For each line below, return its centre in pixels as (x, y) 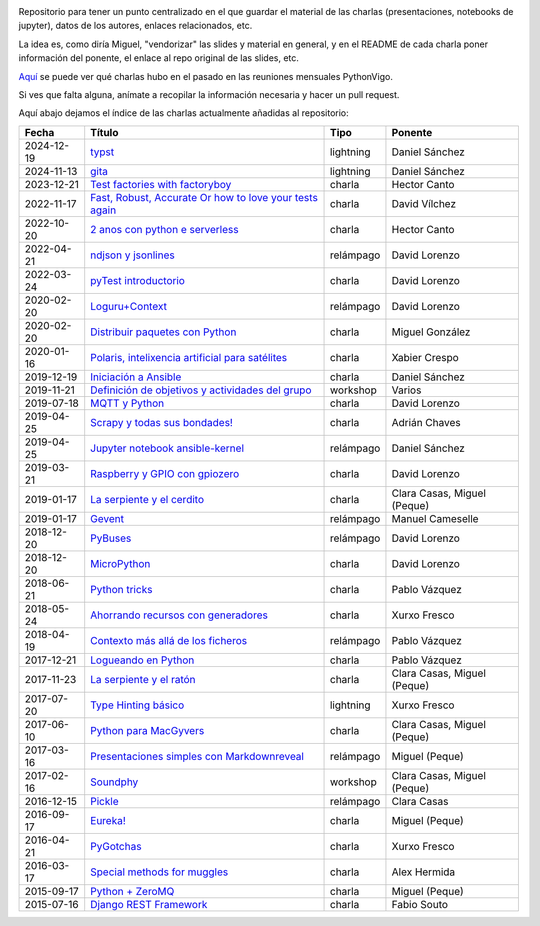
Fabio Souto (420, 904)
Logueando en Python (142, 660)
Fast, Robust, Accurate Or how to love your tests (204, 197)
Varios (406, 390)
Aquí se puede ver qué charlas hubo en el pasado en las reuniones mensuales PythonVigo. (206, 76)
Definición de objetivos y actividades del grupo (201, 390)
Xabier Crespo (425, 357)
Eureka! (108, 820)
